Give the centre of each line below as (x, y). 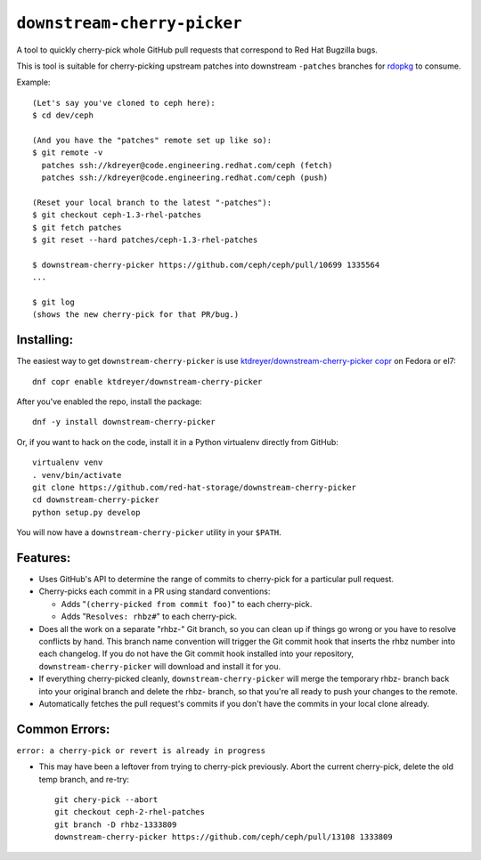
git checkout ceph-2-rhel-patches (130, 812)
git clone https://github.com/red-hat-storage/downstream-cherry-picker (194, 487)
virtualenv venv (68, 462)
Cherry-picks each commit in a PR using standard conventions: (155, 591)
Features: (44, 558)
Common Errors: (63, 729)
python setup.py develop (86, 512)
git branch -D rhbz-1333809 (116, 824)
